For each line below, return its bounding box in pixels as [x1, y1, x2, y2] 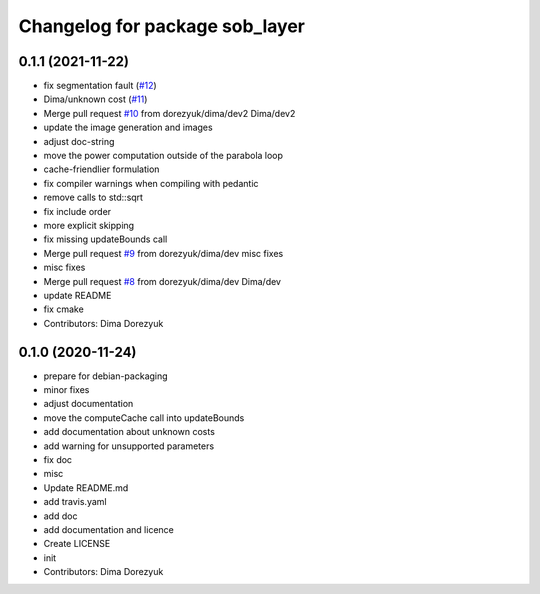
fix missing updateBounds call [43, 233, 168, 245]
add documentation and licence [43, 523, 174, 535]
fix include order [43, 205, 112, 217]
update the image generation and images [43, 121, 214, 134]
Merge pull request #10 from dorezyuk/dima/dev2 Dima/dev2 [43, 107, 296, 119]
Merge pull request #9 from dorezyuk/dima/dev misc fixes [43, 247, 284, 259]
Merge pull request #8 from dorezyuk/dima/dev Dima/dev [43, 275, 282, 287]
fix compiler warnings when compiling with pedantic [43, 177, 259, 189]
